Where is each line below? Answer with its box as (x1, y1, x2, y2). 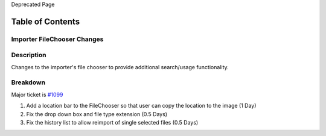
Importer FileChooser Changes (11, 35, 104, 43)
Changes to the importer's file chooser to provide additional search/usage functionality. (11, 63, 229, 70)
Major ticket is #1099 (11, 91, 63, 98)
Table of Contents (11, 16, 80, 26)
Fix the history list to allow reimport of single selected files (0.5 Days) (26, 119, 199, 126)
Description (11, 51, 46, 60)
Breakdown (11, 78, 45, 87)
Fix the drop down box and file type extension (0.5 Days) (26, 110, 168, 117)
